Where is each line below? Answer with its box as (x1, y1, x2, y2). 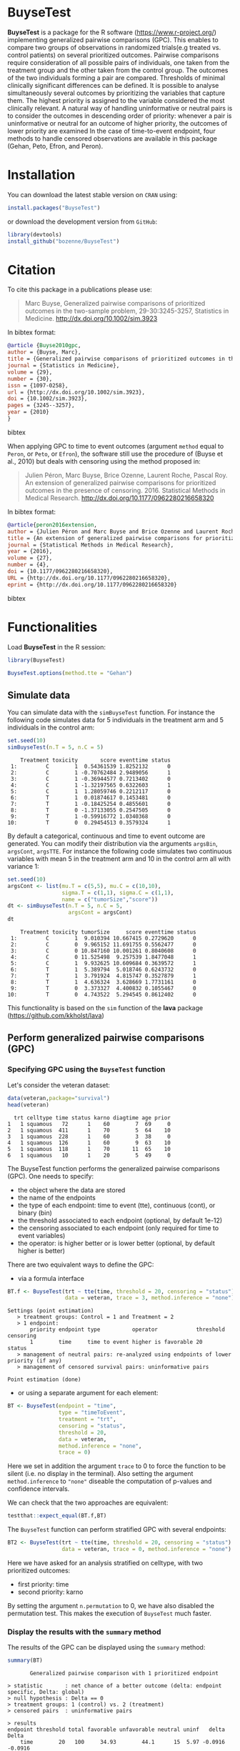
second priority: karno (17, 1587, 84, 1596)
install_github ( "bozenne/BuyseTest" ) (7, 237, 120, 245)
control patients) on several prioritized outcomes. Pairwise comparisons (7, 51, 219, 59)
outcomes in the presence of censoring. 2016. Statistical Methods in (24, 486, 226, 494)
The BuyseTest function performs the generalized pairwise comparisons (7, 1164, 220, 1172)
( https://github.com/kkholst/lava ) (7, 1012, 105, 1020)
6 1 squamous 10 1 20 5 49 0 (7, 1152, 171, 1159)
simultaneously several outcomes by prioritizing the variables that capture (7, 89, 226, 97)
